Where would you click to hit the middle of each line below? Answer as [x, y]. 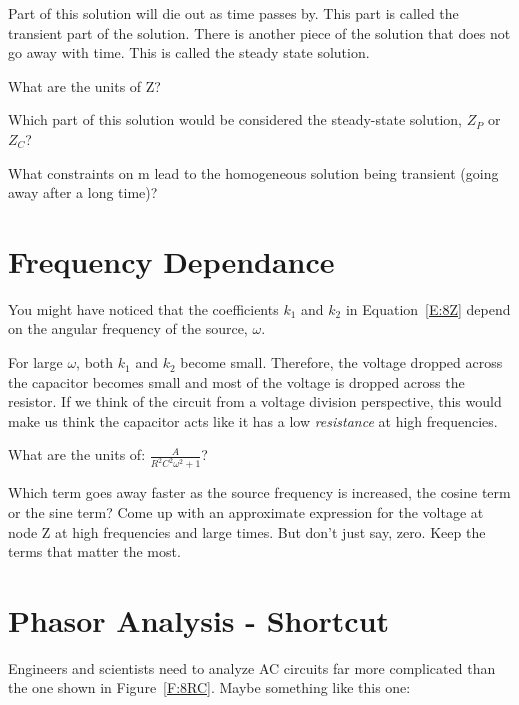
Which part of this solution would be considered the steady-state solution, [235, 119]
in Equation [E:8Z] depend [428, 308]
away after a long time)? [83, 192]
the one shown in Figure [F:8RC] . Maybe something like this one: [209, 687]
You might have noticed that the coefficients [143, 308]
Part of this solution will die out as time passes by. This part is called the [233, 13]
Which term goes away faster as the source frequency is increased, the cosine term [259, 492]
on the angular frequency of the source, [128, 328]
